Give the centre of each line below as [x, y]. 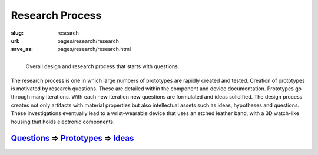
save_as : [22, 49]
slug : [17, 33]
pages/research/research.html [94, 49]
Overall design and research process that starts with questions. [102, 66]
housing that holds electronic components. [63, 122]
